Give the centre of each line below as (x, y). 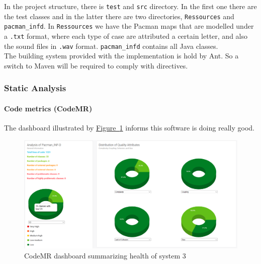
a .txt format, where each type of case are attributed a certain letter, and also (126, 36)
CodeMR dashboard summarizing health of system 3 (105, 256)
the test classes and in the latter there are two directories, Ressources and (119, 16)
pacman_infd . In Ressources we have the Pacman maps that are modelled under (129, 26)
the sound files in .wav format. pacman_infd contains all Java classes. (111, 46)
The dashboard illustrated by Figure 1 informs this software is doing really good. (129, 128)
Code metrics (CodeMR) (48, 108)
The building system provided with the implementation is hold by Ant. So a (121, 56)
